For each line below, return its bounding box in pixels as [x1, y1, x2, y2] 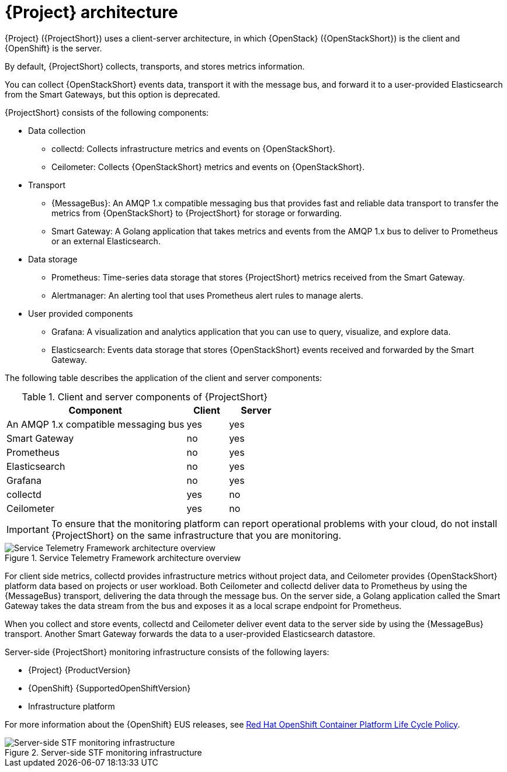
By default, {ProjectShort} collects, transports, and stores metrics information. [5, 61, 305, 71]
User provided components [28, 308, 133, 319]
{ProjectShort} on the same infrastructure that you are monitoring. [51, 529, 342, 541]
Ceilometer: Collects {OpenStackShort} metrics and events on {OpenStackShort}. [51, 161, 365, 172]
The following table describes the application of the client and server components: [5, 372, 322, 383]
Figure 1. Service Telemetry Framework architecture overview [5, 552, 241, 563]
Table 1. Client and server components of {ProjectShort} [22, 390, 268, 403]
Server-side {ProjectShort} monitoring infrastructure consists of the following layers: [5, 646, 329, 657]
